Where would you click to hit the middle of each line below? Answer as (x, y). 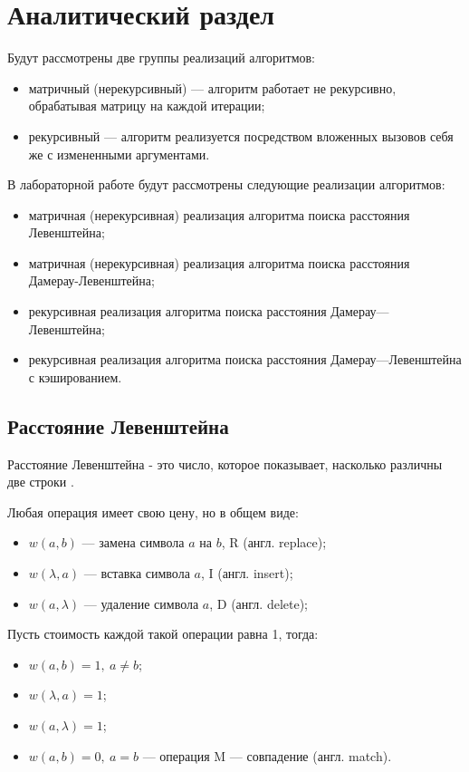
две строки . (41, 482)
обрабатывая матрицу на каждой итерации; (147, 106)
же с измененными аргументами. (119, 154)
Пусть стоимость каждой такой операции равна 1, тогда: (163, 634)
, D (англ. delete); (258, 603)
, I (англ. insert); (247, 573)
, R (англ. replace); (274, 542)
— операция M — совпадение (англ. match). (267, 755)
